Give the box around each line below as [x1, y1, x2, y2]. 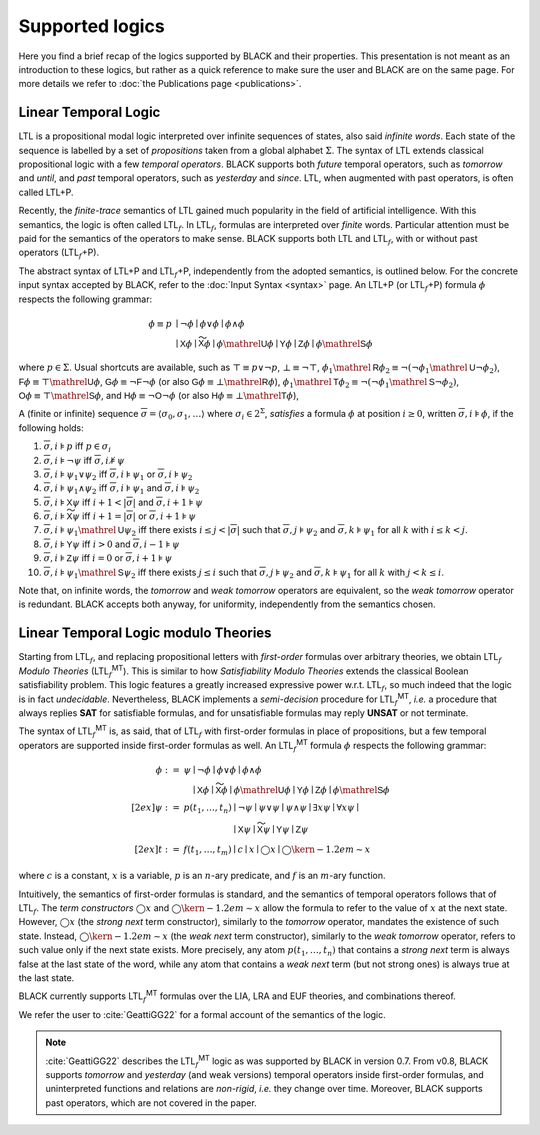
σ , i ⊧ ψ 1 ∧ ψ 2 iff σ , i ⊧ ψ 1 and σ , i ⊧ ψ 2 [43, 482, 200, 497]
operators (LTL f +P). [18, 246, 100, 261]
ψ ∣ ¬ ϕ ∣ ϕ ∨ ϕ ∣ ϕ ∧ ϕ [183, 764, 262, 775]
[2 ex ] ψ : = [131, 801, 180, 813]
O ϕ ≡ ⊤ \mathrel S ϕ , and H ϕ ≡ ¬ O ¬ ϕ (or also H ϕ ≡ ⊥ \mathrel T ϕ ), [18, 389, 300, 401]
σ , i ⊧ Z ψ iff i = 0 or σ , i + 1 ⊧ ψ [43, 552, 173, 564]
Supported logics [18, 15, 165, 37]
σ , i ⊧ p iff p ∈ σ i [43, 440, 112, 454]
